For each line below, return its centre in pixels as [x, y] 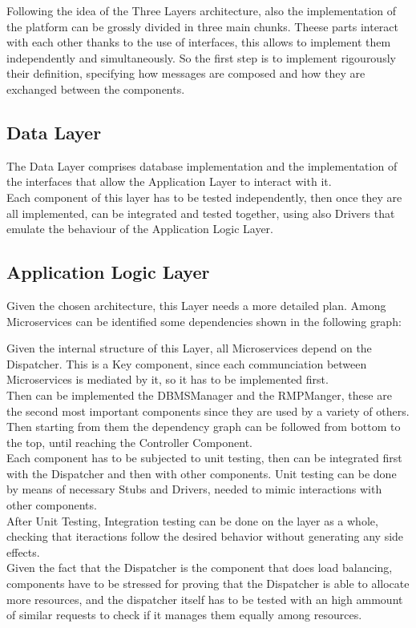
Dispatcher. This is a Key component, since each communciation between [187, 363]
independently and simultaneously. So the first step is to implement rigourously [201, 57]
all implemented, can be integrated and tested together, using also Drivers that [201, 213]
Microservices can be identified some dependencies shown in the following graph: [204, 321]
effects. [23, 552]
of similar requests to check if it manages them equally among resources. [184, 615]
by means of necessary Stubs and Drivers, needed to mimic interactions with [194, 489]
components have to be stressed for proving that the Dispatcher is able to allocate [208, 584]
